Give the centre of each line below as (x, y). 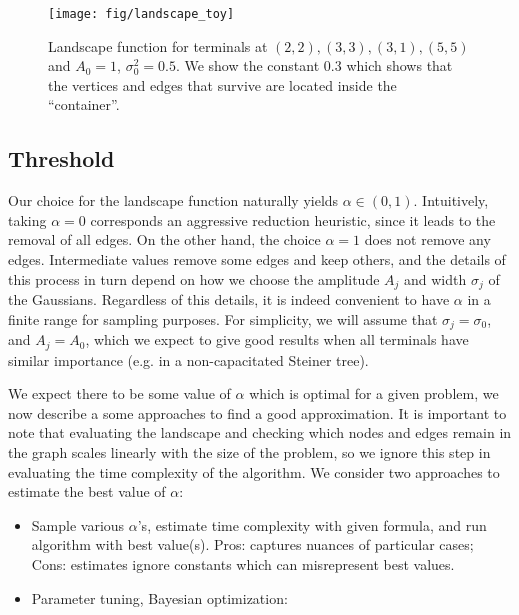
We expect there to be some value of (119, 393)
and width (435, 278)
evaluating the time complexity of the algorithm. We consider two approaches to (254, 471)
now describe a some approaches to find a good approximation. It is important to (257, 412)
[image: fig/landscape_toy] (141, 14)
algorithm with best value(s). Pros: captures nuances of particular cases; (252, 544)
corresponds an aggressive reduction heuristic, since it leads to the (293, 219)
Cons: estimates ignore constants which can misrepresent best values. (243, 563)
